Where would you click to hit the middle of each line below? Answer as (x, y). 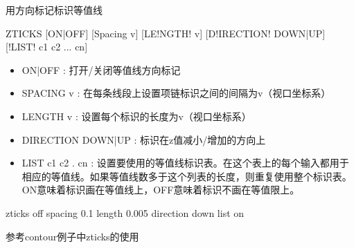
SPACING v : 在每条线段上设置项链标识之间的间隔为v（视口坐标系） (176, 93)
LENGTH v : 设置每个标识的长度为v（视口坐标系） (136, 116)
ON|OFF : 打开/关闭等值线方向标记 (101, 69)
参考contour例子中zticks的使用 (72, 236)
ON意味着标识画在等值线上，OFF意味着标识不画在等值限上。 (161, 190)
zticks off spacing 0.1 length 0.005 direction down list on (125, 212)
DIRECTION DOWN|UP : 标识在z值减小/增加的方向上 (144, 139)
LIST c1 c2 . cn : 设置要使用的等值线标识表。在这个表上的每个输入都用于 (185, 163)
